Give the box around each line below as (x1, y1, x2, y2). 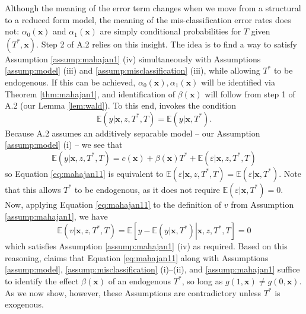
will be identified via (201, 75, 275, 88)
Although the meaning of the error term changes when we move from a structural (5, 2, 301, 14)
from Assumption (231, 198, 294, 210)
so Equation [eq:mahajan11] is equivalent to (5, 167, 164, 179)
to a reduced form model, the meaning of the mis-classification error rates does (5, 13, 291, 26)
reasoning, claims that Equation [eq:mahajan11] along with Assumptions (5, 251, 269, 264)
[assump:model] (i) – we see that (5, 138, 123, 151)
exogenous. (5, 298, 44, 310)
